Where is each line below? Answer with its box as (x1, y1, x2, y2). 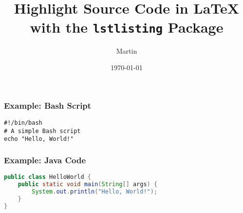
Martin (116, 46, 137, 56)
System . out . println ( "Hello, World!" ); (32, 188, 158, 195)
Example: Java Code (4, 154, 86, 166)
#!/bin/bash (4, 119, 42, 126)
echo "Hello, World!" (4, 136, 74, 143)
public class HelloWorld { (4, 174, 91, 181)
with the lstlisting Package (30, 17, 224, 37)
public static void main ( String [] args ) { (18, 180, 158, 188)
